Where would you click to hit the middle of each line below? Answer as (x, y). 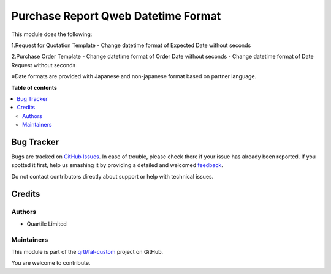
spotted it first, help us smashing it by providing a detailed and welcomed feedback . (117, 165)
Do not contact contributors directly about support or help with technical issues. (112, 176)
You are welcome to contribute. (51, 263)
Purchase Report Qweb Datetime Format (116, 16)
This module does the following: (52, 34)
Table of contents (34, 87)
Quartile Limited (47, 224)
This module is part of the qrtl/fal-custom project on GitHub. (87, 252)
